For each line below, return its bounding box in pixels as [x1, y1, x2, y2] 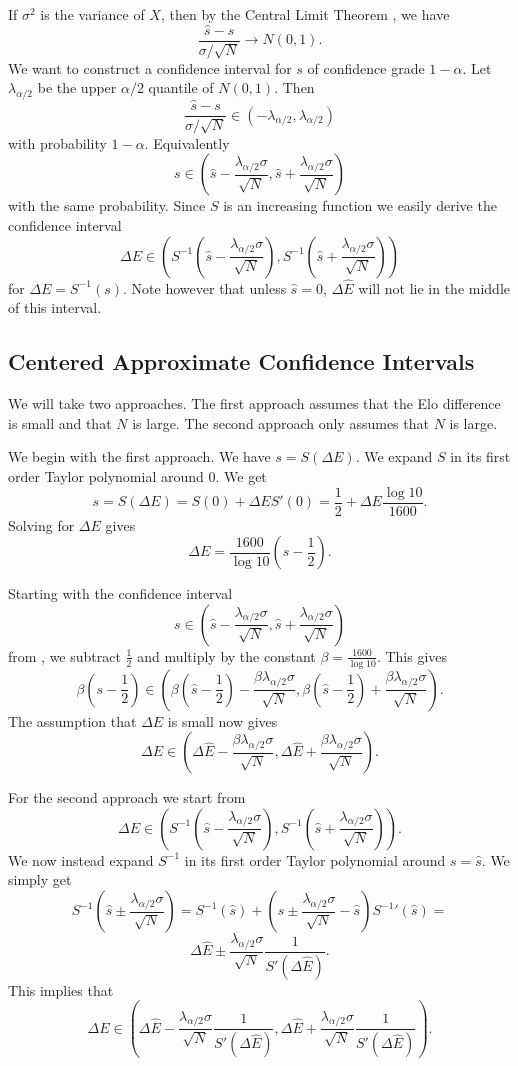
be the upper [37, 77, 117, 98]
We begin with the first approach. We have [8, 446, 271, 467]
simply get [8, 869, 72, 890]
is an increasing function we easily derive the [223, 195, 497, 216]
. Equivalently [144, 132, 230, 153]
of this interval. [8, 297, 102, 318]
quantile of [148, 77, 214, 98]
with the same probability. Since [8, 195, 206, 216]
